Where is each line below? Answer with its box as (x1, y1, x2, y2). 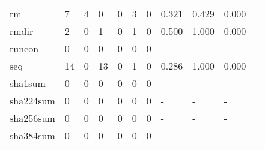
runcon (10, 41, 39, 55)
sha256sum (10, 111, 55, 125)
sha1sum (10, 76, 46, 90)
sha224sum (10, 94, 55, 107)
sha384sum (10, 128, 55, 142)
